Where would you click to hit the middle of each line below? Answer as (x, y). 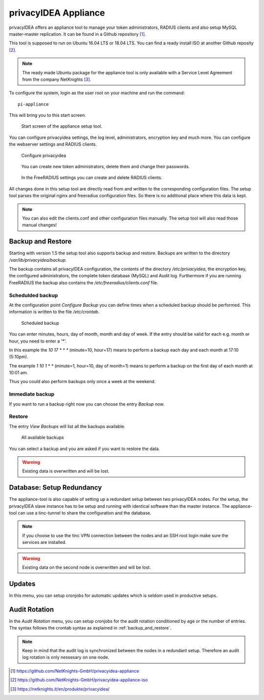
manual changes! (40, 225)
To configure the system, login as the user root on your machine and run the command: (97, 93)
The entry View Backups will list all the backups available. (67, 426)
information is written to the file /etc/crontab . (54, 312)
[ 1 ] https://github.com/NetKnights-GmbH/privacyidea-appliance (75, 671)
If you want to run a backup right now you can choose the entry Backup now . (87, 404)
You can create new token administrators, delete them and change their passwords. (106, 167)
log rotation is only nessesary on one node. (66, 657)
